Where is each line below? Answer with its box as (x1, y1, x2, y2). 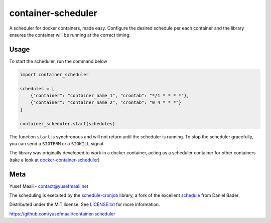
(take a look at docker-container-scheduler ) (9, 157, 100, 163)
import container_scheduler (20, 72, 89, 77)
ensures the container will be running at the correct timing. (9, 32, 130, 38)
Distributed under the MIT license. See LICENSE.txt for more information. (9, 201, 160, 207)
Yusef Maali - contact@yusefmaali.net (9, 183, 89, 189)
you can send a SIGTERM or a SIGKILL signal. (9, 140, 105, 146)
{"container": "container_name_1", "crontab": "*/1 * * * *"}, (30, 93, 190, 98)
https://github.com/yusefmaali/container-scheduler (9, 210, 115, 216)
